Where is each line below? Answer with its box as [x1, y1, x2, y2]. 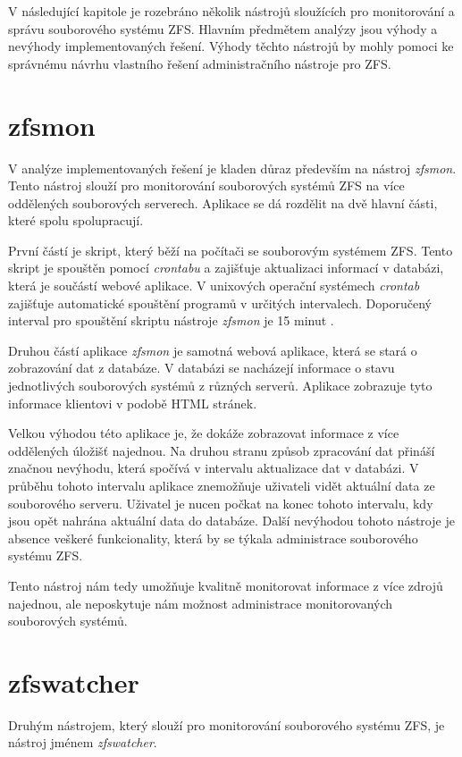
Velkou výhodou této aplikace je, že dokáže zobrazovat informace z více [8, 424, 399, 442]
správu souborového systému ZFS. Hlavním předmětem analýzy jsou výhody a [8, 19, 438, 38]
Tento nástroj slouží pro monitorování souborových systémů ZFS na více [8, 176, 405, 195]
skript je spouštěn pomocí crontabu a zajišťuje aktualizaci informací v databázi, [8, 258, 444, 277]
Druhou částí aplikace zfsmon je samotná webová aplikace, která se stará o [8, 341, 417, 359]
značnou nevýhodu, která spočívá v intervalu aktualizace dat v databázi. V [8, 458, 419, 477]
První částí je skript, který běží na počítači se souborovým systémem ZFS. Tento [8, 240, 453, 259]
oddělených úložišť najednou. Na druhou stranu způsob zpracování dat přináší [8, 441, 435, 459]
